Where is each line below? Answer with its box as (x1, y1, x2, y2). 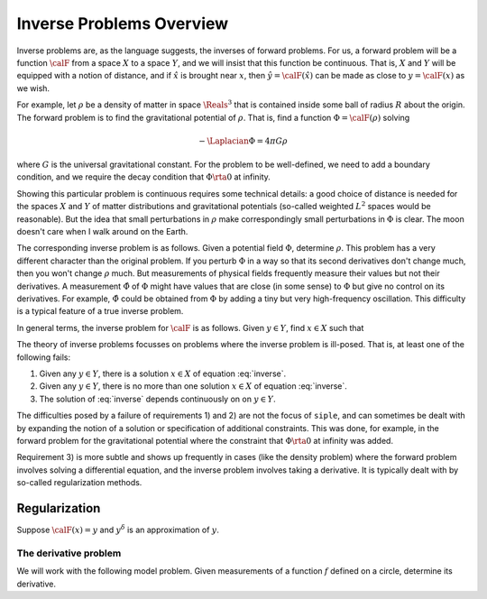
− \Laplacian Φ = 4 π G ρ (198, 135, 288, 146)
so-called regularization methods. (16, 477, 142, 488)
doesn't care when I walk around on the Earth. (16, 226, 188, 237)
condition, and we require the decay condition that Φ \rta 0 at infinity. (16, 171, 271, 182)
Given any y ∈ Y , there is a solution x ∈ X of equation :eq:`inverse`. (39, 368, 287, 379)
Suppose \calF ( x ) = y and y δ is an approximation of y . (16, 523, 220, 535)
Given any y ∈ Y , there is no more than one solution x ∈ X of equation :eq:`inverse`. (39, 381, 347, 392)
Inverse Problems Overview (16, 14, 229, 33)
